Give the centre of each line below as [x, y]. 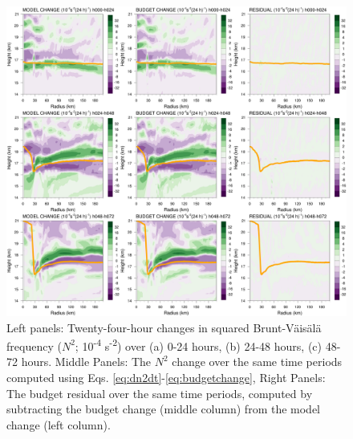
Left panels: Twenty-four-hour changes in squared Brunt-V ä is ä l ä [164, 327]
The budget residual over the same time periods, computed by [160, 393]
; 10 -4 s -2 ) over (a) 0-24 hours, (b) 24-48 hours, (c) [198, 345]
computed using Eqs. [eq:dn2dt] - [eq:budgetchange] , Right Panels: [166, 377]
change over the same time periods [257, 362]
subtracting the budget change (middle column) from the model [164, 409]
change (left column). [59, 424]
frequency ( [34, 346]
